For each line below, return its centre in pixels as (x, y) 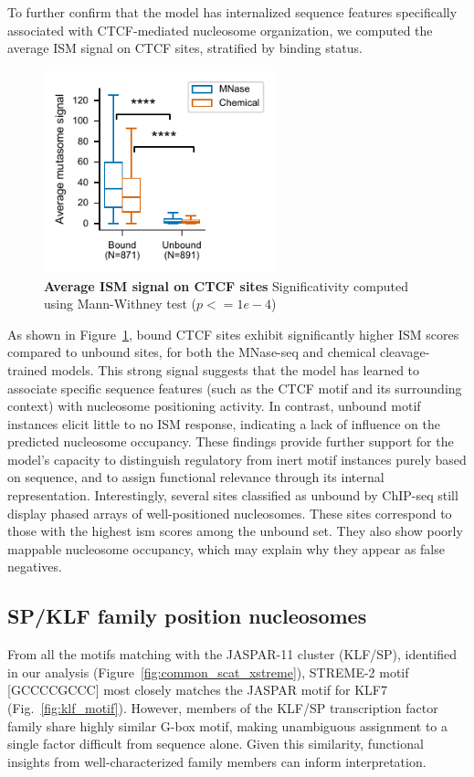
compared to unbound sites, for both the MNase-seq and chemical (192, 352)
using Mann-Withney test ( (121, 304)
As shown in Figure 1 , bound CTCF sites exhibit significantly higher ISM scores (233, 334)
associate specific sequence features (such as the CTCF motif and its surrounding (235, 388)
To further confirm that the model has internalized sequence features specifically (232, 12)
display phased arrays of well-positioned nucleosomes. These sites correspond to (230, 513)
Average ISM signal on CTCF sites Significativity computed (226, 285)
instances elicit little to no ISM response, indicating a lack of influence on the (224, 423)
